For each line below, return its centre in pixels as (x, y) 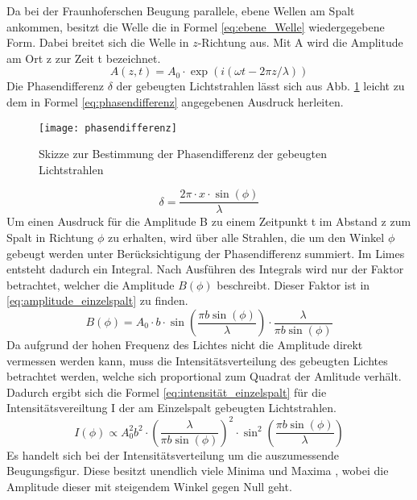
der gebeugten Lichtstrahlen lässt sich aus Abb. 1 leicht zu (260, 86)
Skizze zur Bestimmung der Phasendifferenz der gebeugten (183, 154)
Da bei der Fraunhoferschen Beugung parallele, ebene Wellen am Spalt (181, 10)
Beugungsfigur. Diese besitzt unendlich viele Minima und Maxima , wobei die (198, 471)
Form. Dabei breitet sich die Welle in (98, 42)
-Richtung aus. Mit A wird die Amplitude (300, 42)
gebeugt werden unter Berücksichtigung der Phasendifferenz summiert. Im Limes (206, 253)
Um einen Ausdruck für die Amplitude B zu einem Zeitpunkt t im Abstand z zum (209, 221)
